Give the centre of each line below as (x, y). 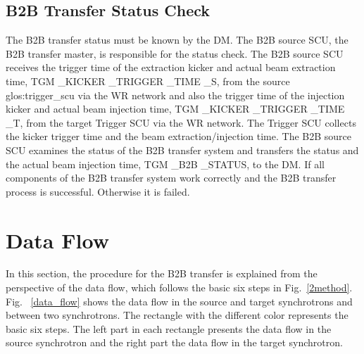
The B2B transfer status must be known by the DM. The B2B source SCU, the (177, 40)
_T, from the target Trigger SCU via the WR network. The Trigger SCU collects (181, 122)
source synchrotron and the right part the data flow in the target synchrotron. (174, 342)
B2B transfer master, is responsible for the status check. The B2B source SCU (175, 53)
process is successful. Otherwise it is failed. (98, 191)
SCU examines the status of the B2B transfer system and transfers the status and (182, 150)
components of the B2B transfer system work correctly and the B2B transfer (171, 178)
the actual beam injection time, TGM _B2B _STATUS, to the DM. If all (165, 164)
